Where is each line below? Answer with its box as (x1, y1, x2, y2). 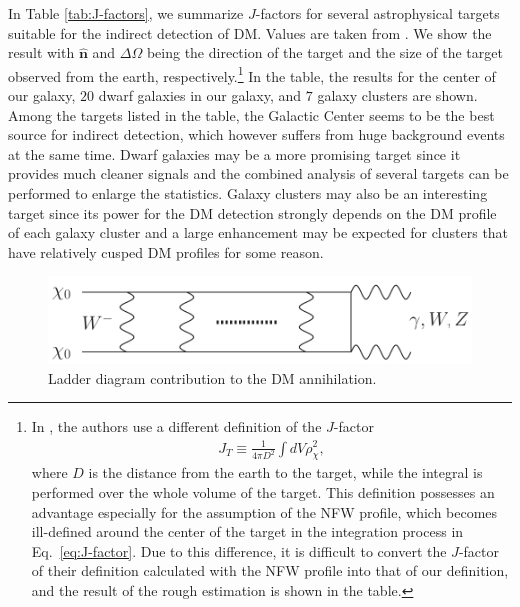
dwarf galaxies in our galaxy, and (98, 85, 302, 106)
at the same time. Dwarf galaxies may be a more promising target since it (8, 143, 461, 164)
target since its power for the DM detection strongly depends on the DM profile (8, 202, 497, 223)
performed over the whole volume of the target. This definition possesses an (31, 481, 495, 502)
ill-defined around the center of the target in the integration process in (31, 521, 464, 542)
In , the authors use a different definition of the (31, 416, 322, 437)
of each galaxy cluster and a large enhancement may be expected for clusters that (8, 222, 509, 243)
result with (8, 42, 75, 63)
